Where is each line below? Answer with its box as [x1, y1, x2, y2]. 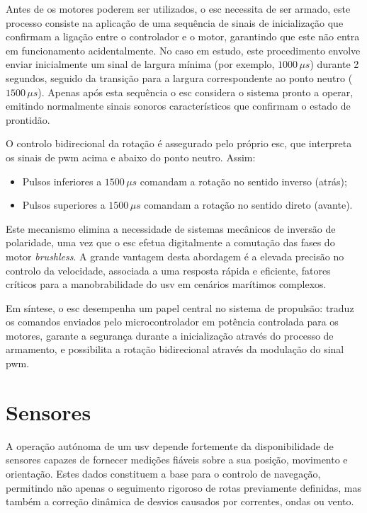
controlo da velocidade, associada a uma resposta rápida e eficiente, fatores [6, 263, 331, 277]
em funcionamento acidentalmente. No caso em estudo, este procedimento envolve [6, 42, 361, 57]
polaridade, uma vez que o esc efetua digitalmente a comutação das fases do [6, 235, 335, 250]
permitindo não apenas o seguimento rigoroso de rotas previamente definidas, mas [6, 480, 361, 495]
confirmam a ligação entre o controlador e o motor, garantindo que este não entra [6, 29, 360, 44]
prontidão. [6, 112, 50, 127]
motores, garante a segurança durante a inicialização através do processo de [6, 328, 334, 342]
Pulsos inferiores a [22, 173, 102, 188]
